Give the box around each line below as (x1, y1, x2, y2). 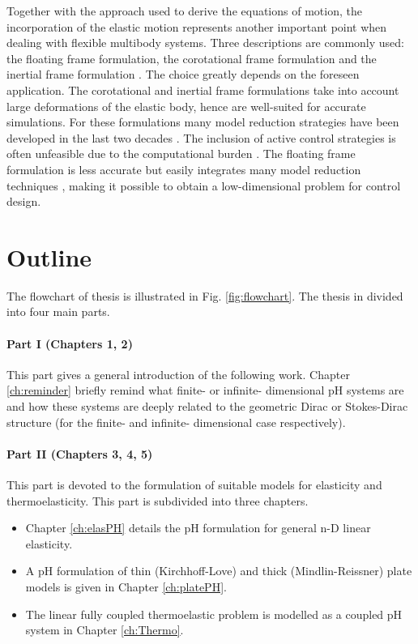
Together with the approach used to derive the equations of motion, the (6, 2, 362, 19)
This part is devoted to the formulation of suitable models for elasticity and (6, 476, 382, 493)
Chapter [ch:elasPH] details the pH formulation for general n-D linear (25, 519, 371, 536)
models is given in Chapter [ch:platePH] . (25, 578, 227, 595)
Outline (6, 240, 92, 273)
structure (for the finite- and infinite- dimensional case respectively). (6, 413, 346, 430)
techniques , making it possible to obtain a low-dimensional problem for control (6, 177, 401, 194)
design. (6, 193, 41, 210)
